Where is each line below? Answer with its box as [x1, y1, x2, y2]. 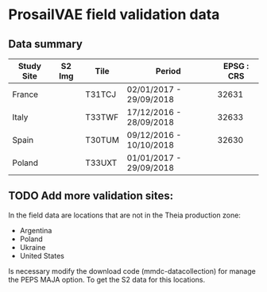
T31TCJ [85, 89, 117, 100]
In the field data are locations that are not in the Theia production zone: [8, 210, 241, 220]
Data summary [8, 37, 83, 51]
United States [19, 251, 65, 260]
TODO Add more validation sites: [8, 189, 173, 203]
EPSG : [222, 61, 250, 71]
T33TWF [85, 112, 119, 122]
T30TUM [85, 135, 119, 145]
